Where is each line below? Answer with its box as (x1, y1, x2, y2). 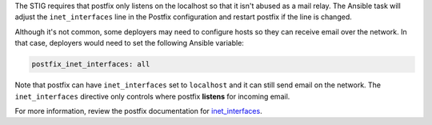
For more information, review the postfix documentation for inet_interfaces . (14, 106, 263, 115)
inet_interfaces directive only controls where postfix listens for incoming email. (14, 91, 290, 101)
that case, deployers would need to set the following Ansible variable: (14, 38, 244, 48)
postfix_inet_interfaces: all (31, 60, 150, 69)
